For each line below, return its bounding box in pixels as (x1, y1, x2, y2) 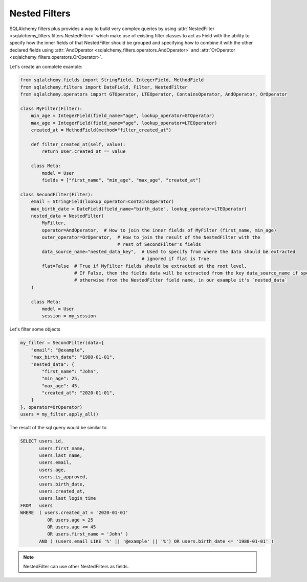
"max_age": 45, (41, 383, 80, 388)
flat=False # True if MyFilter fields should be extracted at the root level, (41, 263, 247, 269)
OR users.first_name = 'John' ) (47, 531, 128, 537)
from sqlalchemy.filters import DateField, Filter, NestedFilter (20, 84, 188, 90)
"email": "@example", (31, 347, 85, 353)
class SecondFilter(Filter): (20, 192, 94, 197)
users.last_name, (39, 453, 83, 458)
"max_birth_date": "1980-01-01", (31, 354, 115, 360)
